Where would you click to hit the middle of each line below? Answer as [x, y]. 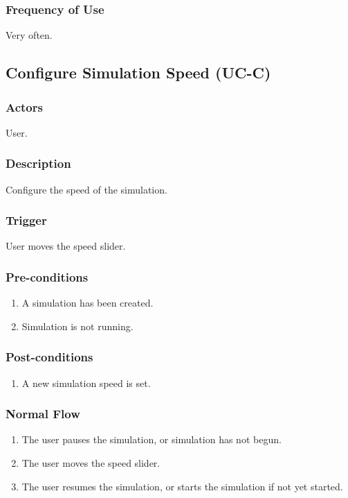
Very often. [29, 35]
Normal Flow [43, 414]
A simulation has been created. [88, 303]
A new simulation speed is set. [86, 383]
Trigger [26, 220]
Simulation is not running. [77, 326]
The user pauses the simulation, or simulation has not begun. [152, 439]
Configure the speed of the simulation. [86, 189]
